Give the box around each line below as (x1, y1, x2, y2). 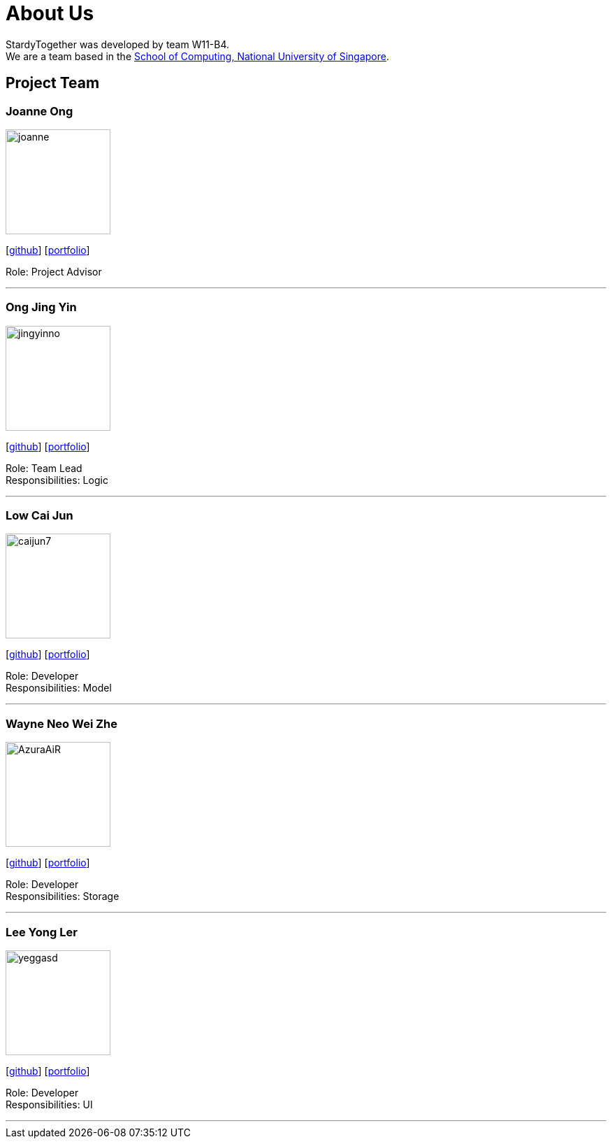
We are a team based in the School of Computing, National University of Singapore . (6, 50, 390, 62)
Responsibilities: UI (6, 1098, 93, 1110)
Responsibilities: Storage (6, 890, 119, 903)
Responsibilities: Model (6, 682, 112, 694)
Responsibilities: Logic (6, 473, 108, 486)
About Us (6, 1, 94, 25)
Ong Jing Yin (6, 300, 77, 315)
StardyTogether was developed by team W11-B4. (6, 38, 230, 50)
